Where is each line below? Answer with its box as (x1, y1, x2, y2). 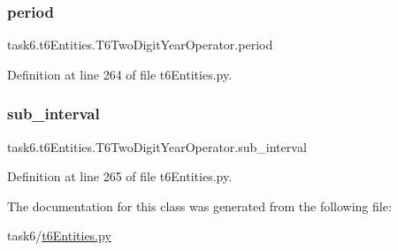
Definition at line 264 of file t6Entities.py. (7, 65, 233, 83)
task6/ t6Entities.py (7, 226, 111, 245)
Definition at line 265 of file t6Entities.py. (7, 167, 233, 186)
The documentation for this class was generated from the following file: (7, 196, 392, 215)
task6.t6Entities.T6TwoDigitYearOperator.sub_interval (7, 137, 307, 156)
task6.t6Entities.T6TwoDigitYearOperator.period (7, 35, 273, 54)
